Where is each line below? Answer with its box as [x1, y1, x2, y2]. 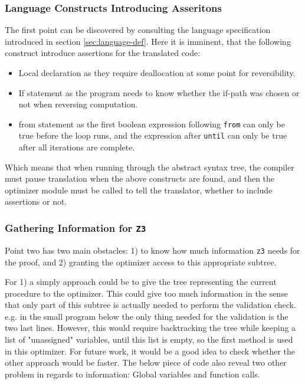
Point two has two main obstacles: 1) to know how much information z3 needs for [5, 244, 300, 256]
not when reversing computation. [18, 98, 138, 110]
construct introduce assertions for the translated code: [5, 47, 201, 59]
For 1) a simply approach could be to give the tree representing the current [5, 275, 277, 288]
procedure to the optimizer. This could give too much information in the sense [5, 287, 288, 299]
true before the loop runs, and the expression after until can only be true [18, 129, 287, 142]
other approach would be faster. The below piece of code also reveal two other [5, 356, 287, 369]
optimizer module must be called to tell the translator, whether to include [5, 183, 273, 196]
